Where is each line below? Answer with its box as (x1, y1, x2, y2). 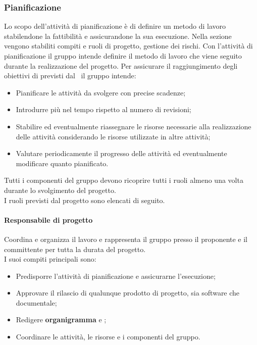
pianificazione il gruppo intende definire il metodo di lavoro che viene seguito (4, 51, 242, 61)
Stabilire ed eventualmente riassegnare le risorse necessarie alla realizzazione (16, 121, 251, 131)
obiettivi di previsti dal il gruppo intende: (4, 70, 136, 81)
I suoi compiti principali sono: (4, 254, 96, 264)
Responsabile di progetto (4, 214, 93, 225)
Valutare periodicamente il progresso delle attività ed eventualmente (16, 148, 227, 159)
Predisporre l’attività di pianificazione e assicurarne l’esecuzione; (16, 270, 216, 281)
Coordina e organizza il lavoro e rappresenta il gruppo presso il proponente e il (4, 233, 248, 244)
